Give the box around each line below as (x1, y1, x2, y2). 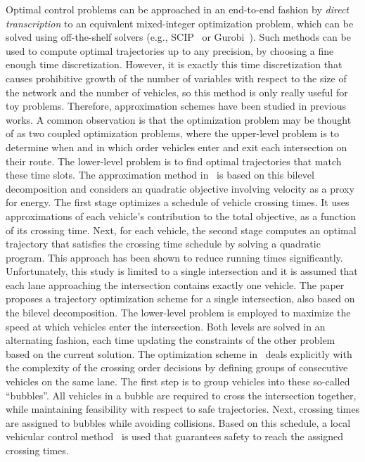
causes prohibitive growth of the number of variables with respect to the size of (6, 70, 347, 85)
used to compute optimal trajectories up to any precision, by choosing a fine (6, 43, 334, 58)
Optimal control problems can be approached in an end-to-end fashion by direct (6, 2, 349, 16)
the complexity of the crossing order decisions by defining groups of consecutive (6, 360, 348, 375)
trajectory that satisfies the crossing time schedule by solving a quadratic (6, 236, 321, 251)
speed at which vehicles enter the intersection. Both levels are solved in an (6, 319, 326, 333)
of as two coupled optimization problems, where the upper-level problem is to (6, 126, 340, 141)
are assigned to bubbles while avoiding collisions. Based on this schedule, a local (6, 415, 351, 430)
